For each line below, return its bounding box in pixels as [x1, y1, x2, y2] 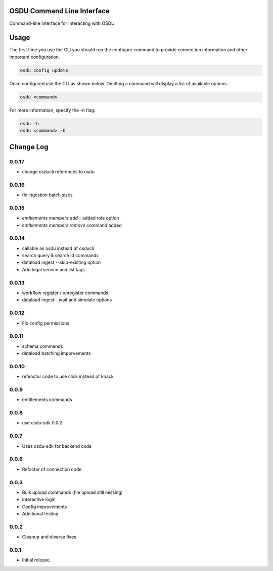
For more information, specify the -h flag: [9, 107, 96, 113]
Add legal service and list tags [22, 266, 85, 272]
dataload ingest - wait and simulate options [22, 297, 112, 303]
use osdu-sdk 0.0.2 [22, 420, 63, 426]
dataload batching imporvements [22, 350, 91, 356]
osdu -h [20, 121, 39, 126]
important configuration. [9, 54, 60, 60]
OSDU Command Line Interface [9, 7, 110, 15]
